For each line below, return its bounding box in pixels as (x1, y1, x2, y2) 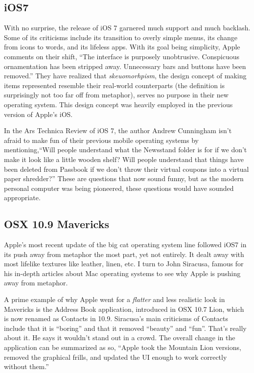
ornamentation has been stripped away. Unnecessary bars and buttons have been (4, 61, 246, 71)
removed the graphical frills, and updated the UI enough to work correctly (4, 351, 227, 362)
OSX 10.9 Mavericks (4, 216, 109, 232)
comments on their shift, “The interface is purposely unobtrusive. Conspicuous (4, 51, 239, 61)
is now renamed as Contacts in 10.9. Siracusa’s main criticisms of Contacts (4, 313, 229, 324)
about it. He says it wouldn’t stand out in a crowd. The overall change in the (4, 332, 235, 343)
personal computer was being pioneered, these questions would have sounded (4, 183, 234, 193)
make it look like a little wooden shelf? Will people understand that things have (4, 154, 244, 164)
